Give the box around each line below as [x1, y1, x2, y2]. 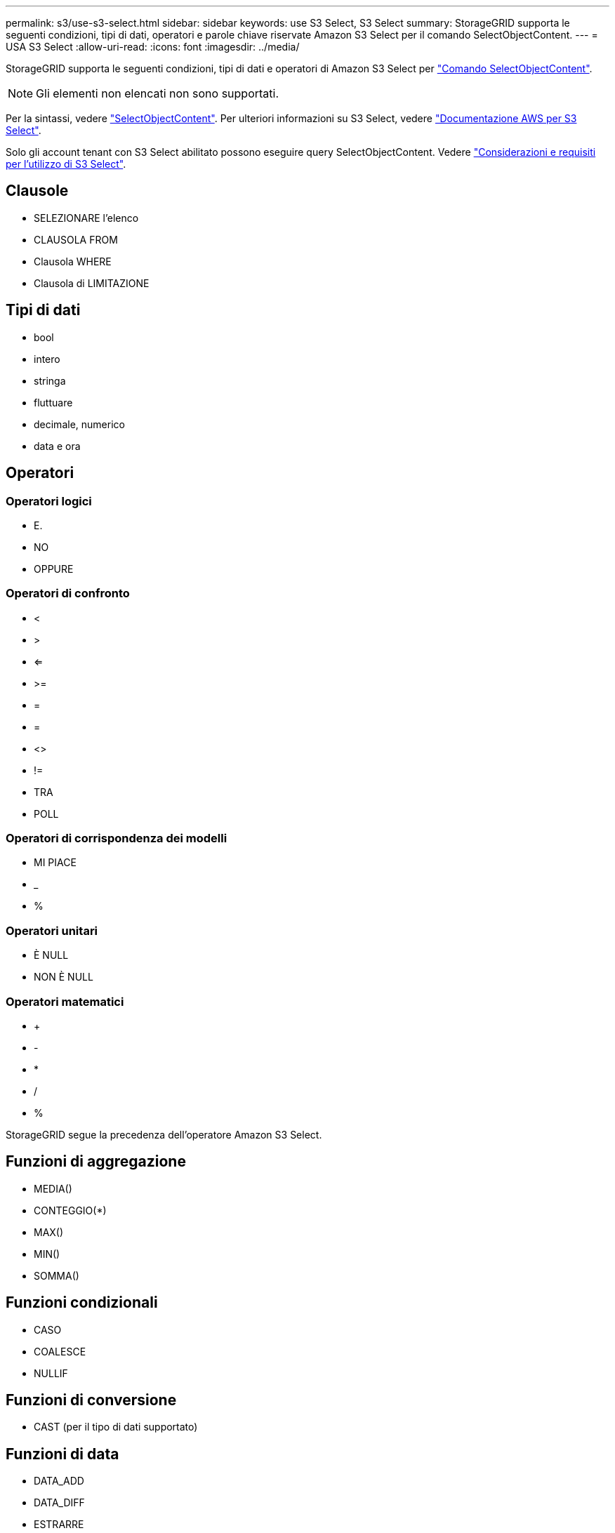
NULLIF [34, 1367, 68, 1379]
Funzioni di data [6, 1445, 119, 1463]
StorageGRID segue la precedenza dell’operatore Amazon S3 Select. [6, 1128, 322, 1141]
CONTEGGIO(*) [34, 1204, 107, 1216]
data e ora [34, 439, 81, 452]
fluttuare [34, 396, 73, 409]
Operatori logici [6, 493, 92, 508]
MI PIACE [34, 856, 77, 869]
